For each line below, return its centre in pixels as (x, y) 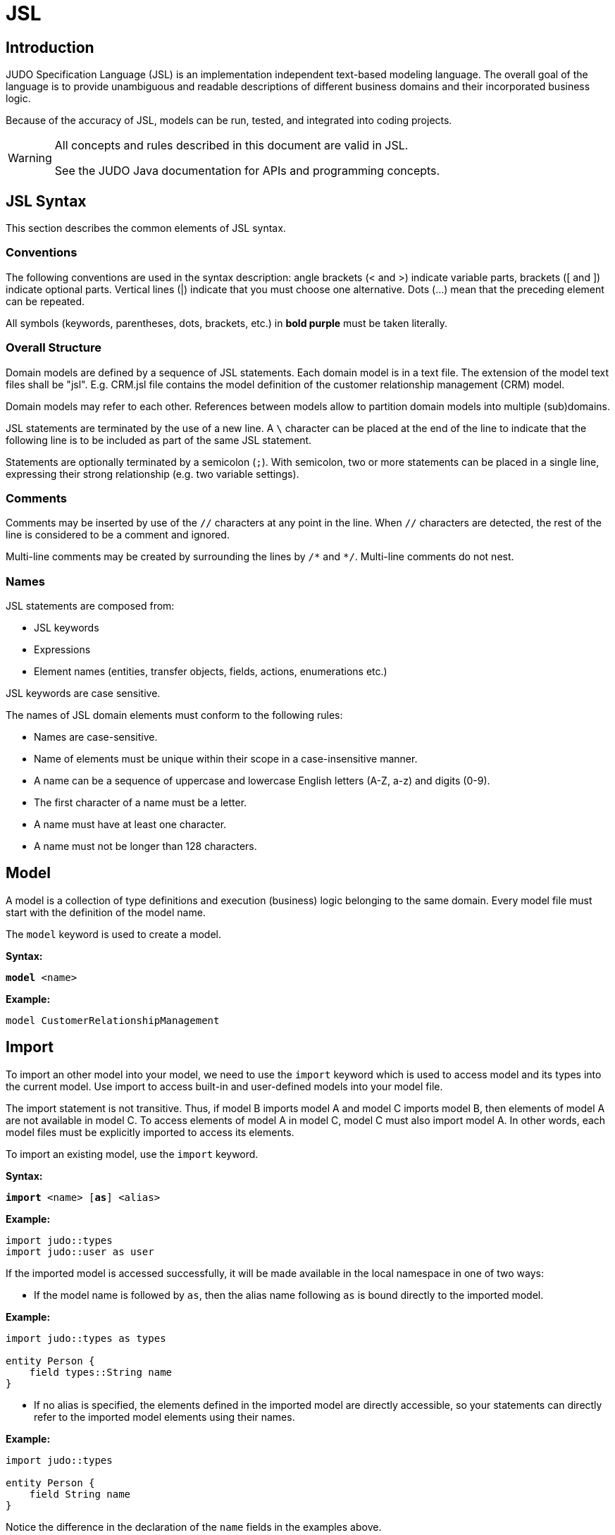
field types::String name (101, 1372)
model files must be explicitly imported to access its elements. (150, 1132)
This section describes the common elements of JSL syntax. (146, 228)
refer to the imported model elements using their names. (164, 1417)
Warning (30, 158)
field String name (80, 1494)
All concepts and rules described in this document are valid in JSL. (231, 146)
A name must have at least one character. (130, 825)
